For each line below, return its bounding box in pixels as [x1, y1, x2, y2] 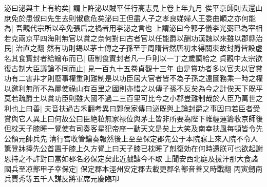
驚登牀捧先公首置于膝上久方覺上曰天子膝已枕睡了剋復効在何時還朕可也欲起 [4, 143, 256, 154]
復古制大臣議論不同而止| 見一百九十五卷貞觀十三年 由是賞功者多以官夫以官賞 [4, 63, 263, 73]
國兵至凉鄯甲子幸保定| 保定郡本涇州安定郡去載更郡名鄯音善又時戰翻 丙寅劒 [4, 163, 256, 174]
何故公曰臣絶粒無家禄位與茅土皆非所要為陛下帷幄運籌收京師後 [54, 113, 263, 123]
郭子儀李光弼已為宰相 [190, 23, 263, 33]
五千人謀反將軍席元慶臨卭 [32, 173, 119, 184]
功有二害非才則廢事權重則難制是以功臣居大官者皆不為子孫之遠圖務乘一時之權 [4, 73, 263, 84]
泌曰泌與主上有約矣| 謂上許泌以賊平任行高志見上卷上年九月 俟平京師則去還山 [4, 3, 263, 13]
